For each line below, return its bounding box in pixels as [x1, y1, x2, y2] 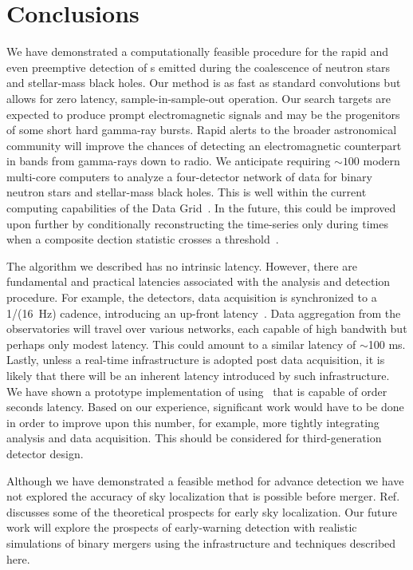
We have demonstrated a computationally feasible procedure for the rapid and [6, 43, 389, 60]
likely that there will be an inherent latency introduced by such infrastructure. [6, 367, 390, 383]
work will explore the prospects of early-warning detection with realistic [6, 519, 357, 536]
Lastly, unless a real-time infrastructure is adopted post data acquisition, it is [6, 351, 385, 368]
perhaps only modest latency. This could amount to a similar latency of [6, 335, 356, 352]
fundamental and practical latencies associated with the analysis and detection [6, 273, 391, 290]
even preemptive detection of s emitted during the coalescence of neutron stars [6, 58, 391, 75]
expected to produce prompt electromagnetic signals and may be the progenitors [6, 105, 400, 122]
